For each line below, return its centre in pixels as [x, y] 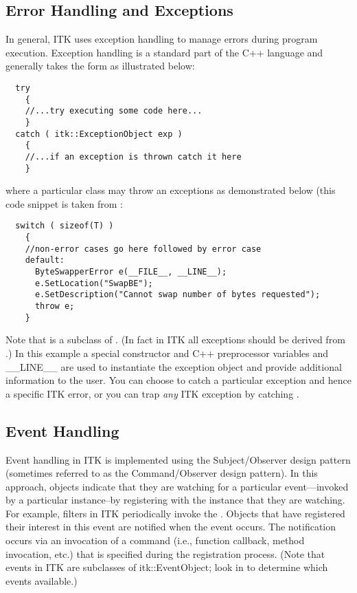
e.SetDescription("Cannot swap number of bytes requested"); [177, 295]
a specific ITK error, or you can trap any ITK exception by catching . [152, 393]
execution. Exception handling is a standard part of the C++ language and [164, 52]
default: [45, 260]
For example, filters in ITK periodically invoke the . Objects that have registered [175, 513]
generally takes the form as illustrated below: [100, 66]
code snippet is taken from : [64, 203]
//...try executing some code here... [114, 111]
